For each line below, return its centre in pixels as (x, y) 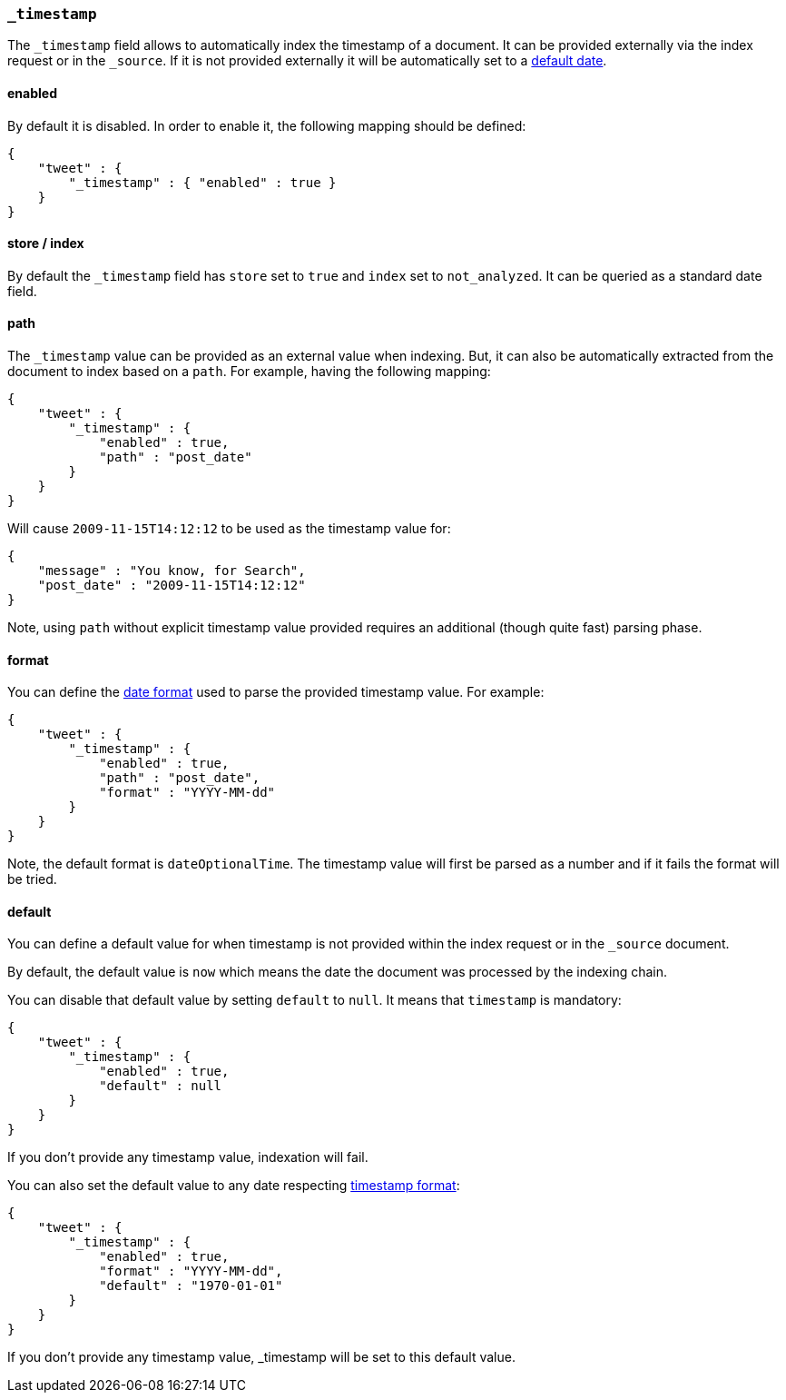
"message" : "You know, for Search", (172, 571)
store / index (46, 243)
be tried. (32, 879)
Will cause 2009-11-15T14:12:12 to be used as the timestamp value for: (229, 529)
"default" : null (161, 1086)
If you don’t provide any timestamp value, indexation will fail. (188, 1157)
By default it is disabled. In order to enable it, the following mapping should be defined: (267, 125)
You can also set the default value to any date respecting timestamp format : (234, 1186)
